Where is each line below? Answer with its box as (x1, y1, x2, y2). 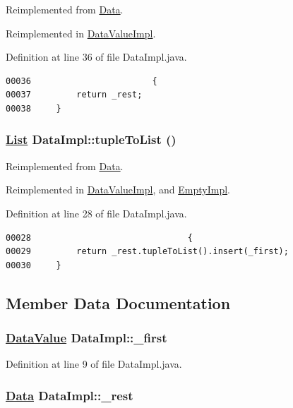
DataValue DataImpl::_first (6, 329, 167, 347)
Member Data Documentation (6, 292, 231, 313)
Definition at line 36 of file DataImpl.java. (6, 49, 187, 64)
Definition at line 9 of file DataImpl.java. (6, 356, 182, 371)
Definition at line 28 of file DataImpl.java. (6, 205, 187, 220)
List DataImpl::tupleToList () (6, 131, 177, 148)
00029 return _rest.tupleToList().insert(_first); (6, 246, 289, 257)
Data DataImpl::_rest (6, 386, 133, 404)
